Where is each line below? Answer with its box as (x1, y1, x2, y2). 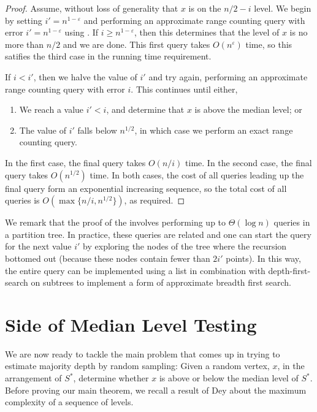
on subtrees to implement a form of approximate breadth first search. (31, 276, 291, 289)
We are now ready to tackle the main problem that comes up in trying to (5, 347, 280, 360)
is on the (188, 2, 221, 14)
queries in (273, 216, 310, 229)
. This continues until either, (131, 82, 238, 95)
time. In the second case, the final (185, 156, 312, 169)
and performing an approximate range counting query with (83, 13, 305, 26)
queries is (5, 194, 40, 207)
